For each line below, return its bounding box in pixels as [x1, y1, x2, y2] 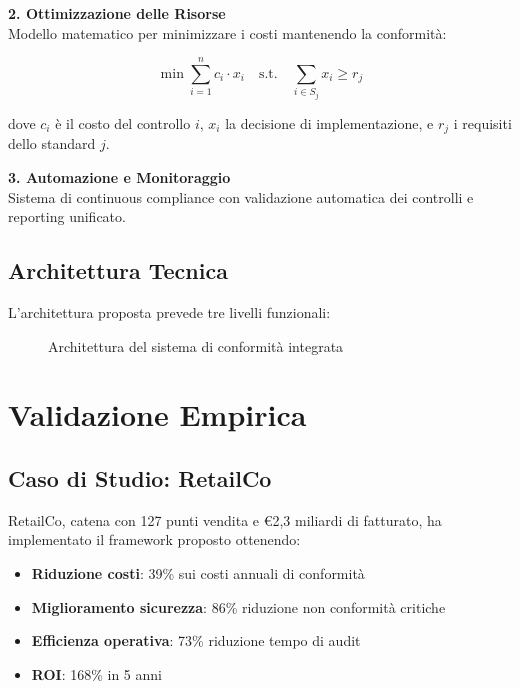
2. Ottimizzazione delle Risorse [8, 3, 226, 23]
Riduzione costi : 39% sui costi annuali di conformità [31, 562, 365, 583]
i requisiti [453, 112, 512, 133]
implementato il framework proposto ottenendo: [8, 529, 301, 550]
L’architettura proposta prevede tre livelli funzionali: [8, 301, 331, 322]
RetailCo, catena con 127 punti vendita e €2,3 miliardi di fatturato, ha [8, 509, 442, 530]
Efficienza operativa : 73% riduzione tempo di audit [31, 630, 361, 651]
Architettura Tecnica [8, 255, 228, 286]
